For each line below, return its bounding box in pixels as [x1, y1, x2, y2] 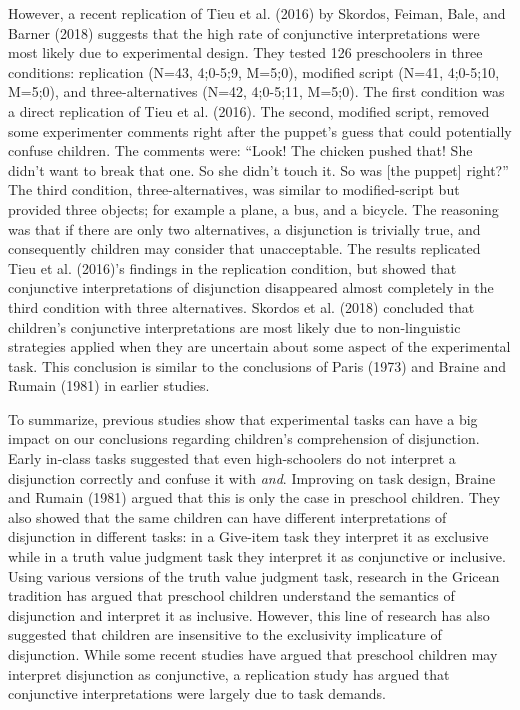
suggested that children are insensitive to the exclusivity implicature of [8, 624, 442, 645]
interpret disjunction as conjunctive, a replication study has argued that [8, 663, 450, 684]
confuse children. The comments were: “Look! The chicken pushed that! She [8, 140, 473, 161]
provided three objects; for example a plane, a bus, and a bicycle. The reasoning [8, 198, 499, 219]
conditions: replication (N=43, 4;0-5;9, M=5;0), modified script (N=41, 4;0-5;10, [8, 61, 500, 82]
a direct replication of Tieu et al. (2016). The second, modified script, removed [8, 100, 490, 121]
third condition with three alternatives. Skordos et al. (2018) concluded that [8, 296, 475, 317]
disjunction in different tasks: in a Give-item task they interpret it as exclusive [8, 526, 489, 547]
